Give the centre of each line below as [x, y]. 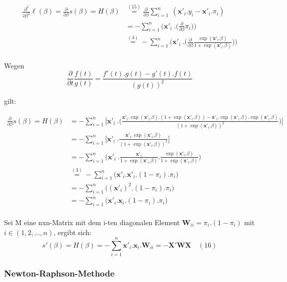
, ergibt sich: [73, 232]
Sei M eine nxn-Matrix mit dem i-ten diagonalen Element [92, 222]
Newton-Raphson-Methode [59, 273]
